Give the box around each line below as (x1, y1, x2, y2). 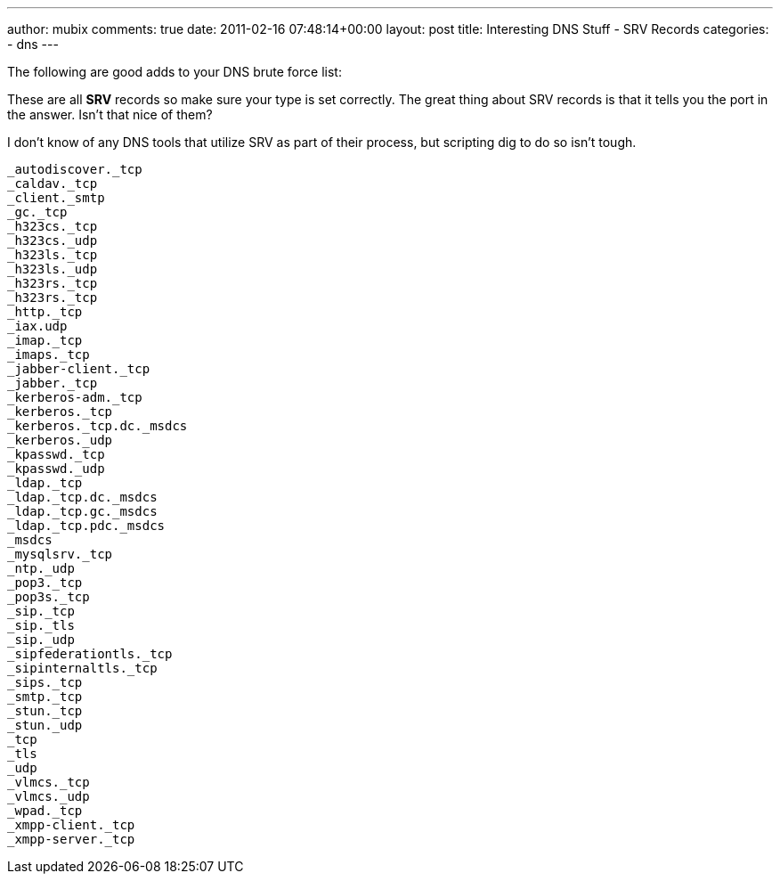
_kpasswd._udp (7, 461, 105, 476)
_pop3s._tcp (7, 590, 90, 604)
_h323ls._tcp (7, 248, 98, 262)
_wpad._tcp (7, 804, 83, 818)
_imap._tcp (7, 333, 83, 347)
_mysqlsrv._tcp (7, 547, 113, 561)
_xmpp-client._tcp (7, 818, 135, 832)
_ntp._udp (7, 561, 75, 575)
